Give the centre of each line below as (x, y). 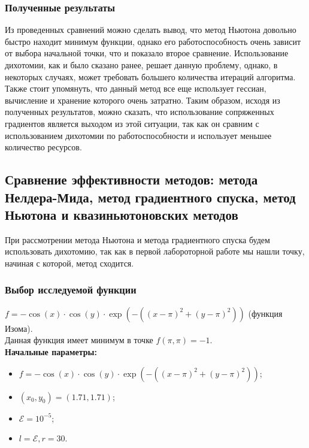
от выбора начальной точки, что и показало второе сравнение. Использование (147, 53)
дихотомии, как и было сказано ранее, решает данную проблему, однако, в (141, 65)
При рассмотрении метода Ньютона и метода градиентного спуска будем (137, 239)
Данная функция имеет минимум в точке (79, 340)
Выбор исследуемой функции (71, 290)
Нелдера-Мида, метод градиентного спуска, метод (150, 197)
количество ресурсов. (43, 147)
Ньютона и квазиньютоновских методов (122, 214)
